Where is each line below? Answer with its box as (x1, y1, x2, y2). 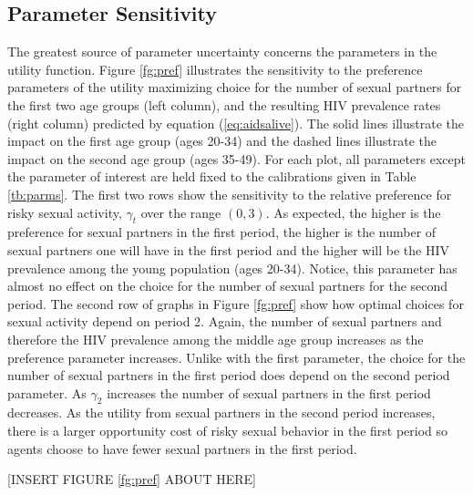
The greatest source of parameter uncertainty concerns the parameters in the (7, 42, 437, 61)
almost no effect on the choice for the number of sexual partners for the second (7, 276, 448, 295)
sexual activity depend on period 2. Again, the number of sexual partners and (7, 312, 442, 331)
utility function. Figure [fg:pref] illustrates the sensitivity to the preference (7, 59, 423, 78)
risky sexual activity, (7, 202, 122, 222)
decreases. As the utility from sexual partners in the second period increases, (7, 403, 436, 422)
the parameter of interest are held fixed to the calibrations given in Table (7, 167, 416, 186)
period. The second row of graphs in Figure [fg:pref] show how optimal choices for (7, 294, 464, 313)
